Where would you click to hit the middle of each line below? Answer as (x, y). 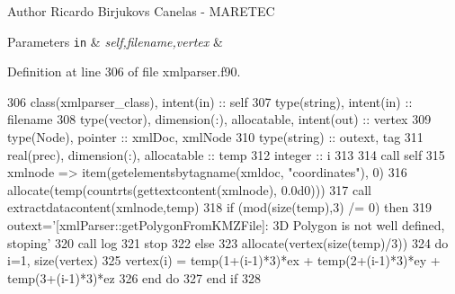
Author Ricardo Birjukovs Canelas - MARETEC (141, 11)
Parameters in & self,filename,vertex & (115, 41)
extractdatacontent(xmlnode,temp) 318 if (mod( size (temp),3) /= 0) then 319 (219, 207)
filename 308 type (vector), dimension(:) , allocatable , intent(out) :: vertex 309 (219, 119)
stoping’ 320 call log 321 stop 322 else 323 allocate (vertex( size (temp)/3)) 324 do (228, 242)
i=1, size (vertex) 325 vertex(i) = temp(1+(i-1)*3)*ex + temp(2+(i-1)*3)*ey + (224, 260)
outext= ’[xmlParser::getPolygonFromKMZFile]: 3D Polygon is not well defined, (226, 225)
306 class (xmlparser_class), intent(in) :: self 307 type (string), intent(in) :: (210, 101)
